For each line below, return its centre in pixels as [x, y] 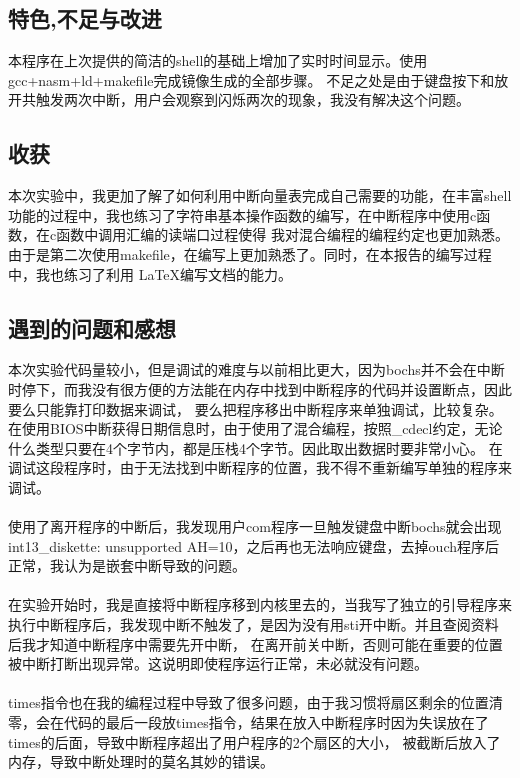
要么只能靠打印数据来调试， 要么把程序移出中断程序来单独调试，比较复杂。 [255, 408]
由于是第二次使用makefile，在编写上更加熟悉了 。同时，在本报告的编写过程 [250, 253]
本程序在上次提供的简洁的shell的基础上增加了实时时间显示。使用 [218, 60]
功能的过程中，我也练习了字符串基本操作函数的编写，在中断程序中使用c [242, 214]
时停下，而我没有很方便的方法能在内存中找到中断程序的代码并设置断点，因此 [260, 388]
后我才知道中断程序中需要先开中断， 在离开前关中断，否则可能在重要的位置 [255, 643]
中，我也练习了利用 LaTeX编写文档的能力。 [150, 273]
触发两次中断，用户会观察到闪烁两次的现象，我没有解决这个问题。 [252, 99]
